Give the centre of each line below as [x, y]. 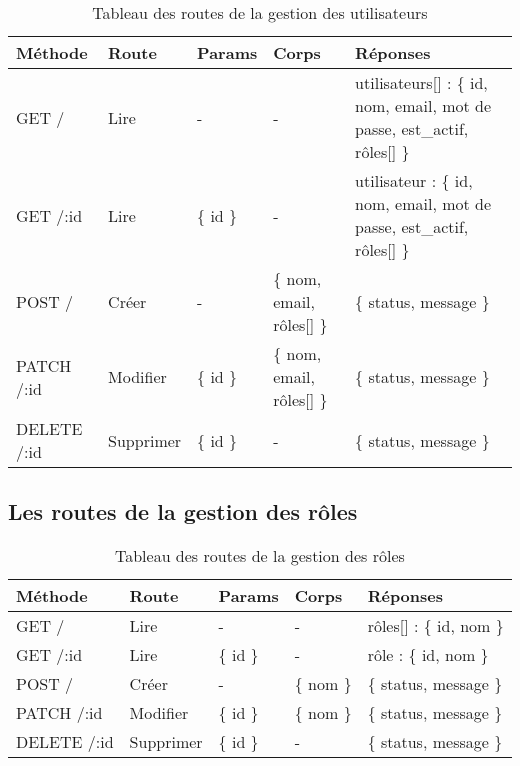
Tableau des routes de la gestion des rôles [259, 556]
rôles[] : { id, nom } [435, 626]
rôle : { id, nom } [428, 655]
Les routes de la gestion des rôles [183, 511]
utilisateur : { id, [414, 180]
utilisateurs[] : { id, [421, 82]
